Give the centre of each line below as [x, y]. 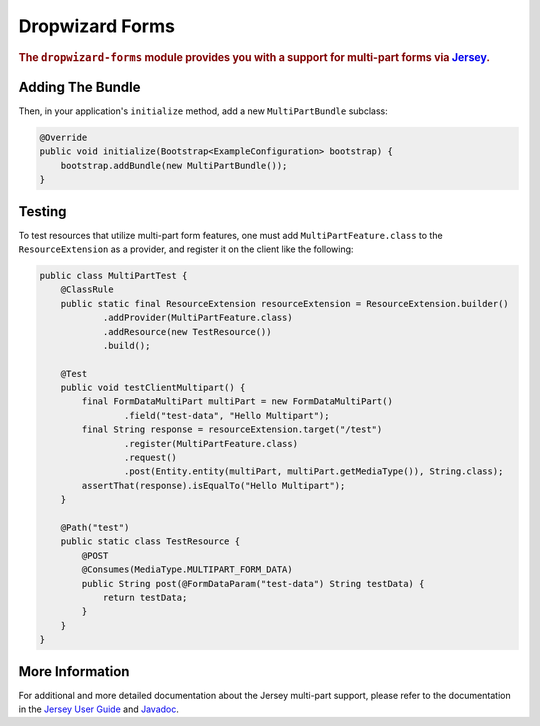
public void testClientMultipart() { [153, 388]
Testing [42, 211]
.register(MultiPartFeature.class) [211, 443]
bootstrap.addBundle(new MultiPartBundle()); [174, 165]
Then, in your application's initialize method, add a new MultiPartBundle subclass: [203, 111]
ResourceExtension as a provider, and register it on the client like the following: [186, 249]
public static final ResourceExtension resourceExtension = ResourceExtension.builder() [284, 303]
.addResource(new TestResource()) [187, 331]
